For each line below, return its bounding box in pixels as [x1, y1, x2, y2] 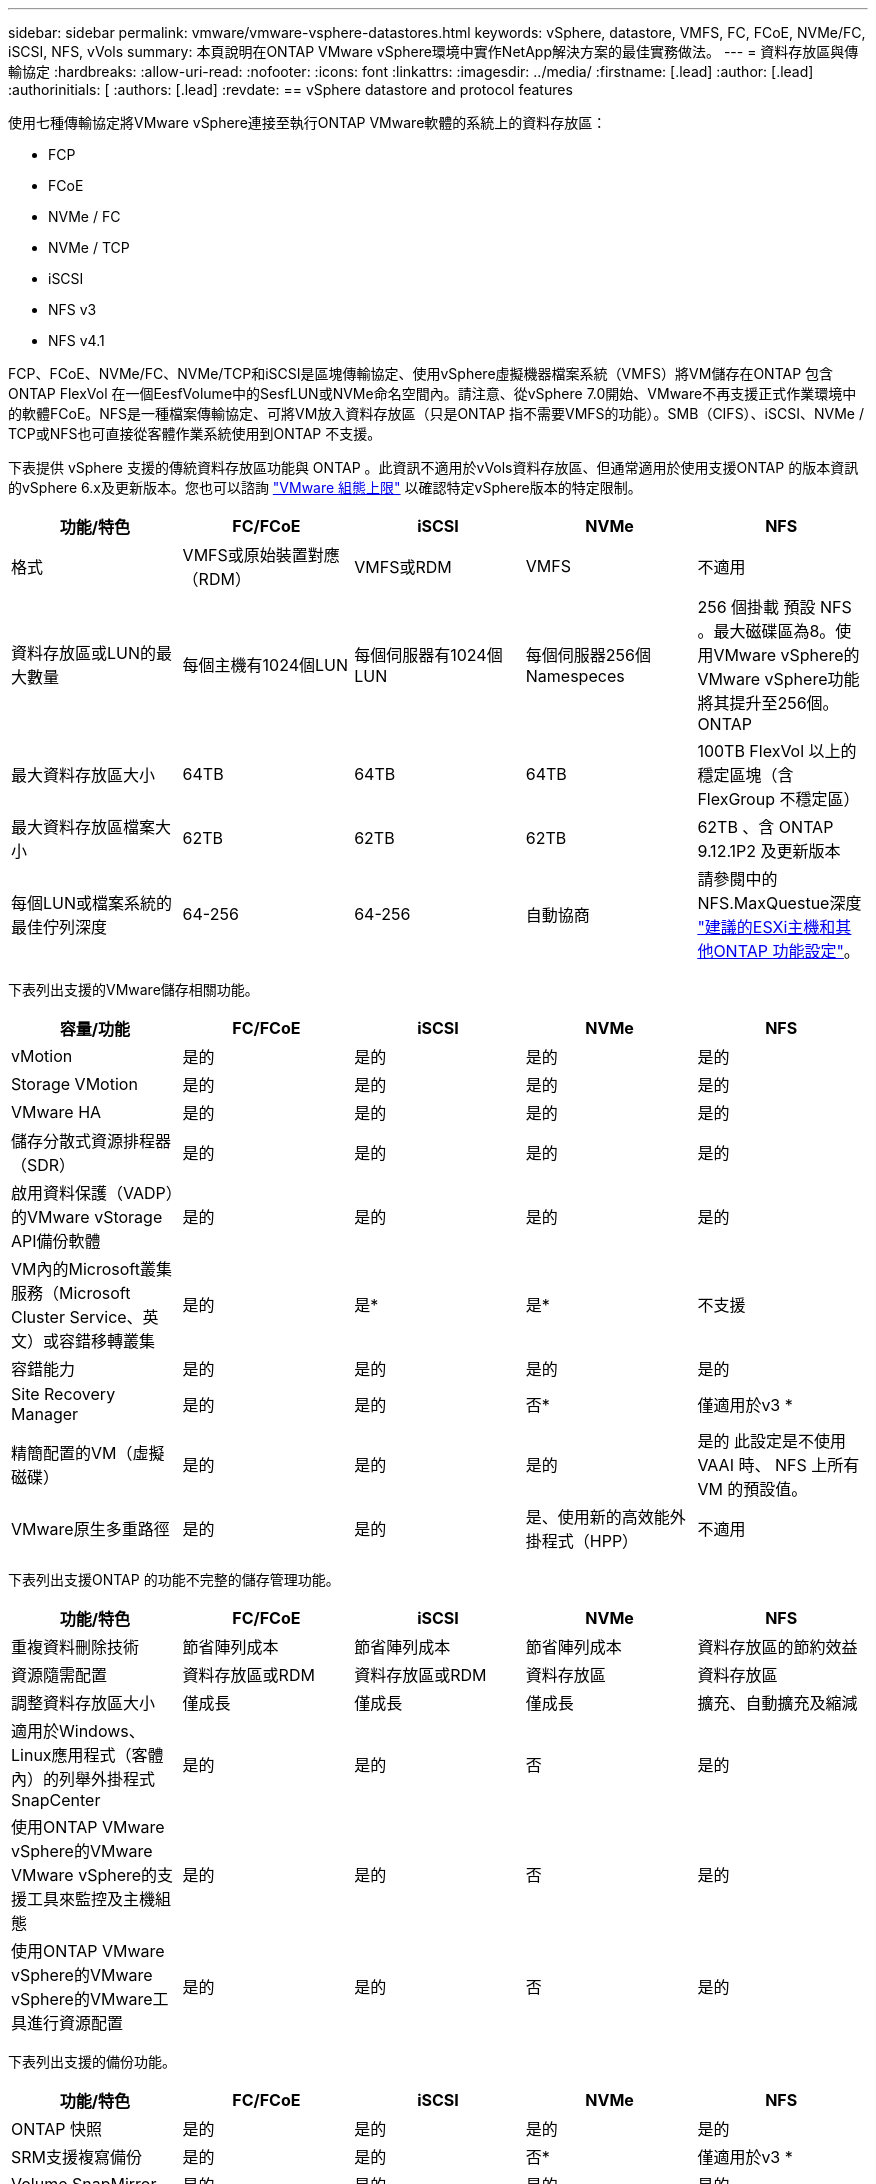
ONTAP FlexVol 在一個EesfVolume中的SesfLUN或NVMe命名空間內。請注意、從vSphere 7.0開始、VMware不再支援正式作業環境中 [8, 385, 857, 402]
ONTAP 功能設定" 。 [713, 941, 860, 961]
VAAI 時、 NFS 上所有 [697, 1455, 860, 1475]
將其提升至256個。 [697, 693, 839, 713]
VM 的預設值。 [697, 1479, 808, 1499]
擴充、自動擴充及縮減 [697, 1693, 858, 1713]
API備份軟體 [11, 1231, 101, 1251]
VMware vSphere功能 [697, 669, 860, 689]
